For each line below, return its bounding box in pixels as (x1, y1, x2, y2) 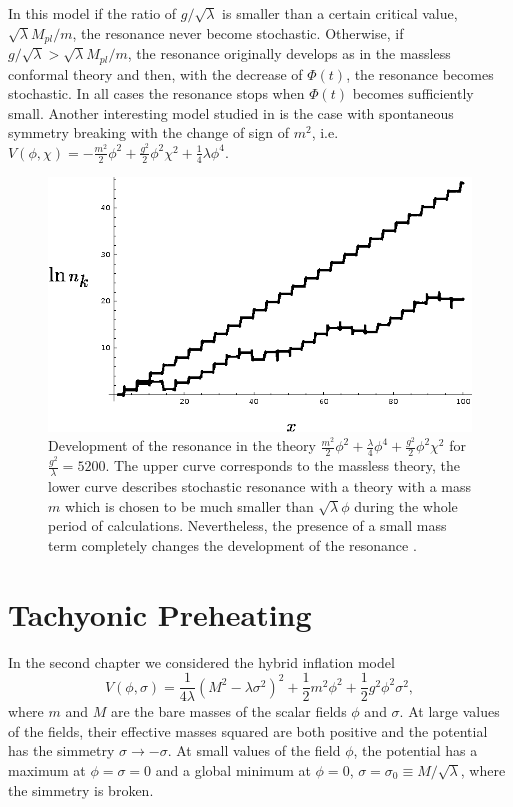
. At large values (399, 701, 500, 722)
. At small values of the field (167, 740, 341, 761)
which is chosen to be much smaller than (64, 495, 314, 516)
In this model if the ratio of (8, 3, 177, 23)
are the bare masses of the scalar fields (110, 701, 347, 722)
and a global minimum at (155, 760, 311, 781)
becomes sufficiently (352, 83, 474, 104)
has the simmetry (8, 740, 115, 761)
